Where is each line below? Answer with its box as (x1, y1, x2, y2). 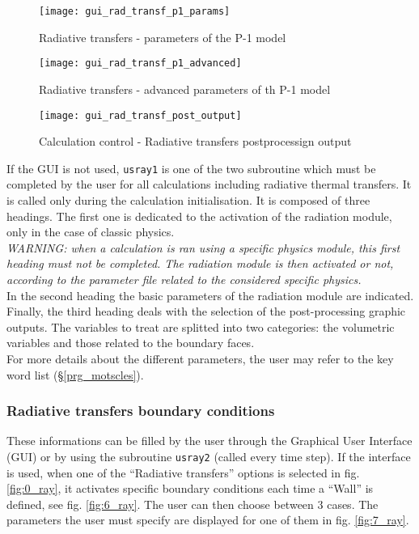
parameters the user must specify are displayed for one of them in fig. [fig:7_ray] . (6, 511, 409, 528)
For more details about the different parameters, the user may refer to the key (6, 350, 394, 367)
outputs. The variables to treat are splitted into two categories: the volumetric (6, 318, 395, 335)
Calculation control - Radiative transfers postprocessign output (39, 133, 352, 150)
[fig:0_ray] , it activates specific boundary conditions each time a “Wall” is (6, 480, 374, 497)
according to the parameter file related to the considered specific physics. (6, 270, 362, 287)
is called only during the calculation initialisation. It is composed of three (6, 192, 370, 208)
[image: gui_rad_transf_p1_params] (39, 6, 231, 17)
